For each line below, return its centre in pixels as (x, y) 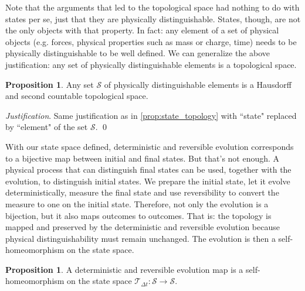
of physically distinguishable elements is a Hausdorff (198, 84)
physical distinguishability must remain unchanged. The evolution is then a (140, 238)
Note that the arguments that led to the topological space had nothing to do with (152, 7)
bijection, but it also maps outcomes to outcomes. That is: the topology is (138, 215)
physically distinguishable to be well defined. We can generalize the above (138, 53)
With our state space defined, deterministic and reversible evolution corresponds (150, 146)
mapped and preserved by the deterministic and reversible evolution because (143, 227)
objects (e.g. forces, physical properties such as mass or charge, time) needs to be (151, 41)
